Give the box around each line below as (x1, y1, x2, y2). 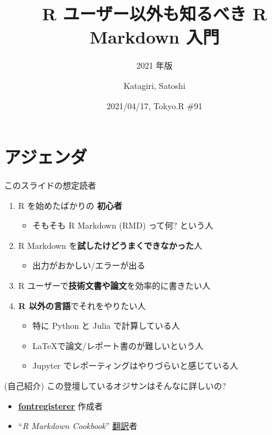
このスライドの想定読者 (4, 179, 96, 192)
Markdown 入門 (89, 24, 220, 49)
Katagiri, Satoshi (123, 79, 186, 91)
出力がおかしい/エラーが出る (32, 259, 146, 272)
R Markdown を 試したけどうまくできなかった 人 (18, 239, 203, 251)
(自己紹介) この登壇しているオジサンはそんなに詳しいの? (4, 379, 226, 391)
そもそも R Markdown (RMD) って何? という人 (32, 219, 214, 232)
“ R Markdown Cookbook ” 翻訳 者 (18, 419, 138, 432)
